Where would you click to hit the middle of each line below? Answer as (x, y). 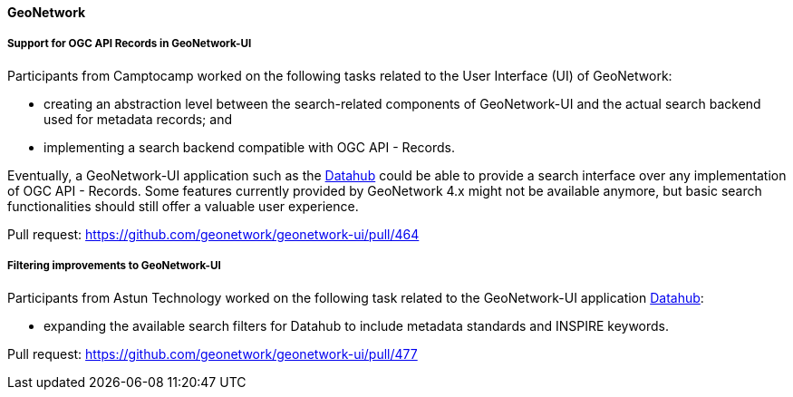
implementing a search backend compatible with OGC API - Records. (250, 147)
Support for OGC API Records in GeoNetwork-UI (130, 44)
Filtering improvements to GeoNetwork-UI (114, 266)
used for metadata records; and (138, 119)
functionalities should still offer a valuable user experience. (183, 206)
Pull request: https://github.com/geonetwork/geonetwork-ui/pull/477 (213, 353)
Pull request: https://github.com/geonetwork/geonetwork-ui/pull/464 (213, 234)
